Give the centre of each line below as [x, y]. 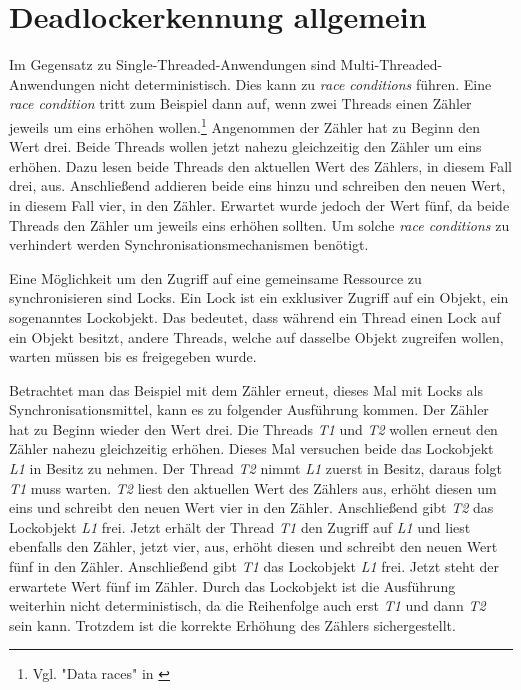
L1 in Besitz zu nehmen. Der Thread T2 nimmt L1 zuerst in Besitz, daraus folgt [256, 468]
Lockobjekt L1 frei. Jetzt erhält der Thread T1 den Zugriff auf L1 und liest [240, 526]
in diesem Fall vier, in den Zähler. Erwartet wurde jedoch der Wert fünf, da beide [259, 204]
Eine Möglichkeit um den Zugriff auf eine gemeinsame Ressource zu [215, 277]
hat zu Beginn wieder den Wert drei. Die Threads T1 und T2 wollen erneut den [253, 428]
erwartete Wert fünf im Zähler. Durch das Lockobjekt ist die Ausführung [232, 585]
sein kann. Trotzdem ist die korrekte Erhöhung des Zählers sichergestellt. [232, 624]
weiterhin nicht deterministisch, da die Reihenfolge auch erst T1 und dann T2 [247, 605]
